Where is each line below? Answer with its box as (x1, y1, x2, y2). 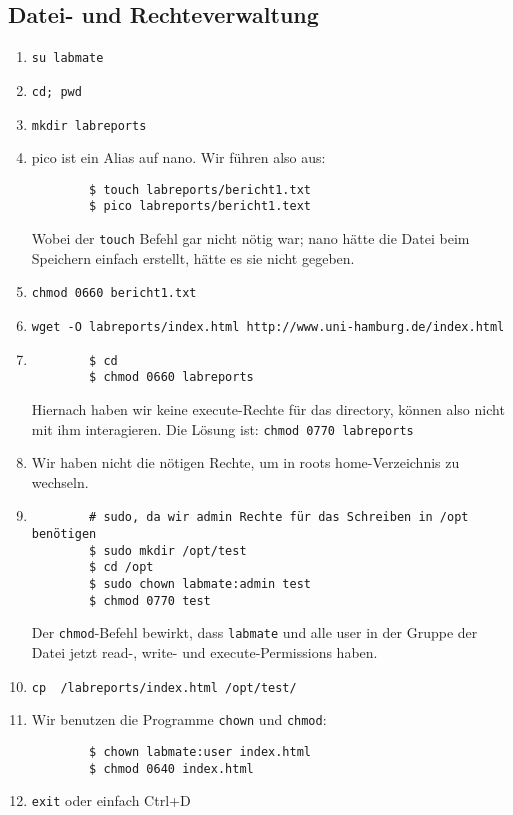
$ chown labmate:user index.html (89, 744, 311, 759)
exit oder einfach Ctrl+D (31, 790, 191, 811)
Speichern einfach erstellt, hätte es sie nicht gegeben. (31, 247, 355, 268)
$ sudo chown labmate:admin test (89, 577, 311, 592)
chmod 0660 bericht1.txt (31, 286, 197, 301)
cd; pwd (31, 84, 82, 99)
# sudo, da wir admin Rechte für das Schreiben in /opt (89, 510, 469, 525)
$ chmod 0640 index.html (89, 761, 254, 776)
